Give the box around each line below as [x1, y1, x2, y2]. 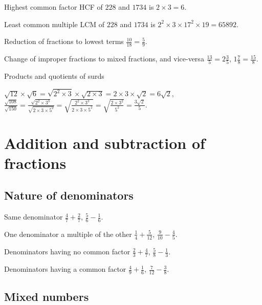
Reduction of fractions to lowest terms [4, 36, 124, 47]
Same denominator [4, 211, 63, 222]
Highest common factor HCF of [4, 2, 103, 12]
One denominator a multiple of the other [4, 228, 132, 239]
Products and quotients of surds [4, 71, 104, 81]
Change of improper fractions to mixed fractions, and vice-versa [4, 53, 204, 64]
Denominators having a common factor [4, 264, 126, 274]
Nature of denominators [4, 187, 134, 203]
